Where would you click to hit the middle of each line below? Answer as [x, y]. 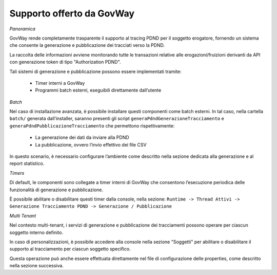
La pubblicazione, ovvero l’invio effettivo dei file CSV [91, 144]
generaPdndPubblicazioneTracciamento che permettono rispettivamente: [92, 125]
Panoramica [23, 29]
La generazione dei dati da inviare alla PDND [82, 137]
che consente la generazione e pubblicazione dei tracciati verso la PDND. [87, 45]
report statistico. [27, 163]
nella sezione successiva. [36, 266]
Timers [17, 173]
